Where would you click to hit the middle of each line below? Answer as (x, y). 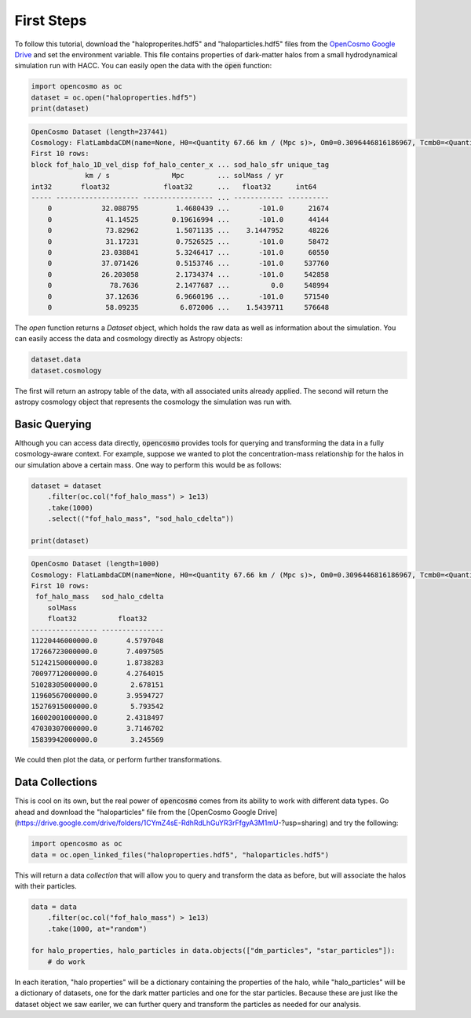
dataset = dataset (66, 485)
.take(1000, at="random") (97, 929)
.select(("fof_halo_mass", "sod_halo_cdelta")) (141, 518)
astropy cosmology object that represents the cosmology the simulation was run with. (153, 402)
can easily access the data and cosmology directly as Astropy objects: (128, 339)
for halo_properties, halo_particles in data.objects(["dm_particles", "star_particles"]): (213, 951)
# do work (66, 962)
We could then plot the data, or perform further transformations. (118, 760)
